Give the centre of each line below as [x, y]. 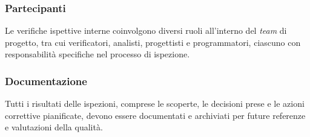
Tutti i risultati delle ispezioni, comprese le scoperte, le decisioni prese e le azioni [155, 104]
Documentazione [46, 81]
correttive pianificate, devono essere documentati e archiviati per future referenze [155, 115]
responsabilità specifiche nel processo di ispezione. [97, 54]
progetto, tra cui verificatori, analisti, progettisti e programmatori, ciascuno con [153, 42]
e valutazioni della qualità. [54, 127]
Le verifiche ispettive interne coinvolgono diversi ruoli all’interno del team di [146, 30]
